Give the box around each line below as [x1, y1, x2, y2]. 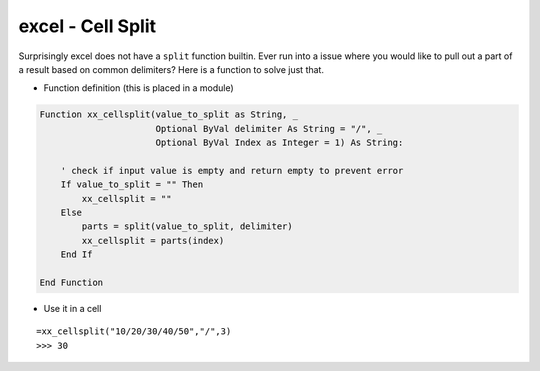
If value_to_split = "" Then [60, 179, 204, 190]
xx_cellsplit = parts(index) [81, 235, 225, 246]
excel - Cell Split [18, 15, 157, 37]
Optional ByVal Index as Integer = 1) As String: [155, 137, 404, 149]
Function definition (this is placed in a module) [43, 82, 234, 94]
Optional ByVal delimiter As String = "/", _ [155, 123, 383, 134]
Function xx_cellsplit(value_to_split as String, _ [39, 109, 299, 120]
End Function [39, 277, 104, 288]
